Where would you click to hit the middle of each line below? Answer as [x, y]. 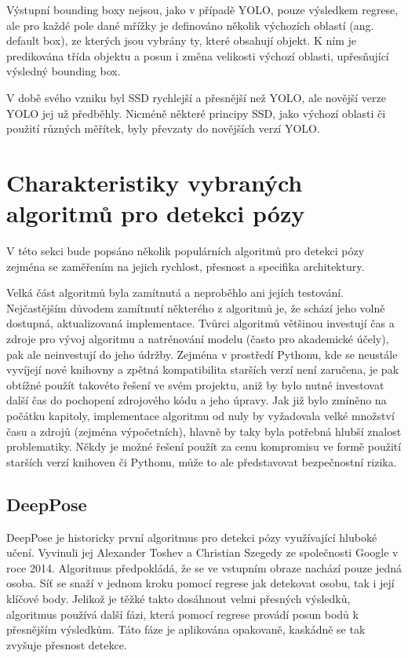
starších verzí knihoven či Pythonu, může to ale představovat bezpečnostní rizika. [202, 461]
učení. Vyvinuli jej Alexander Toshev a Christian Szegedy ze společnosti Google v [202, 552]
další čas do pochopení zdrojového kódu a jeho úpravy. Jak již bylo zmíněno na [197, 400]
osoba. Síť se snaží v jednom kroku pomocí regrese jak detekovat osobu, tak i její [200, 583]
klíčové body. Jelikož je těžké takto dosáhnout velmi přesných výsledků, [178, 598]
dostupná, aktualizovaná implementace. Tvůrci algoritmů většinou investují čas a [200, 323]
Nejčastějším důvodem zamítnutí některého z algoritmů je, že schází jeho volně [196, 307]
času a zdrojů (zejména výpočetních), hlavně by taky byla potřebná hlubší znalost [204, 431]
